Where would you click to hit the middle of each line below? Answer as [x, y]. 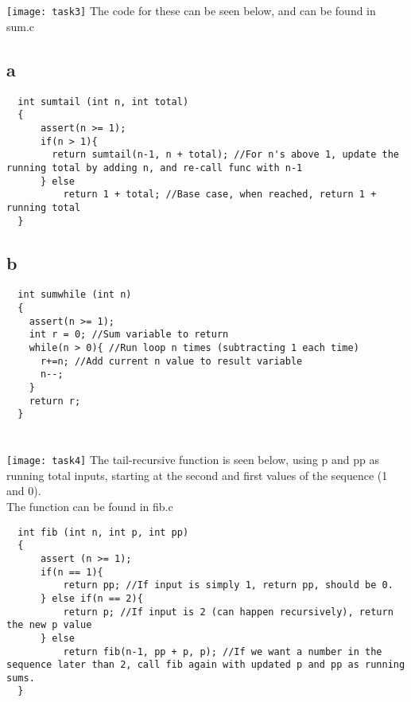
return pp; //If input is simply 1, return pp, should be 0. [228, 585]
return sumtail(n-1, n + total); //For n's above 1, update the [225, 155]
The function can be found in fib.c [90, 506]
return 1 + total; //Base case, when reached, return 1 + [220, 195]
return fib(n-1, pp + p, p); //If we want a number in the [223, 651]
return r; [55, 401]
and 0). [24, 491]
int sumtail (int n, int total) [103, 101]
